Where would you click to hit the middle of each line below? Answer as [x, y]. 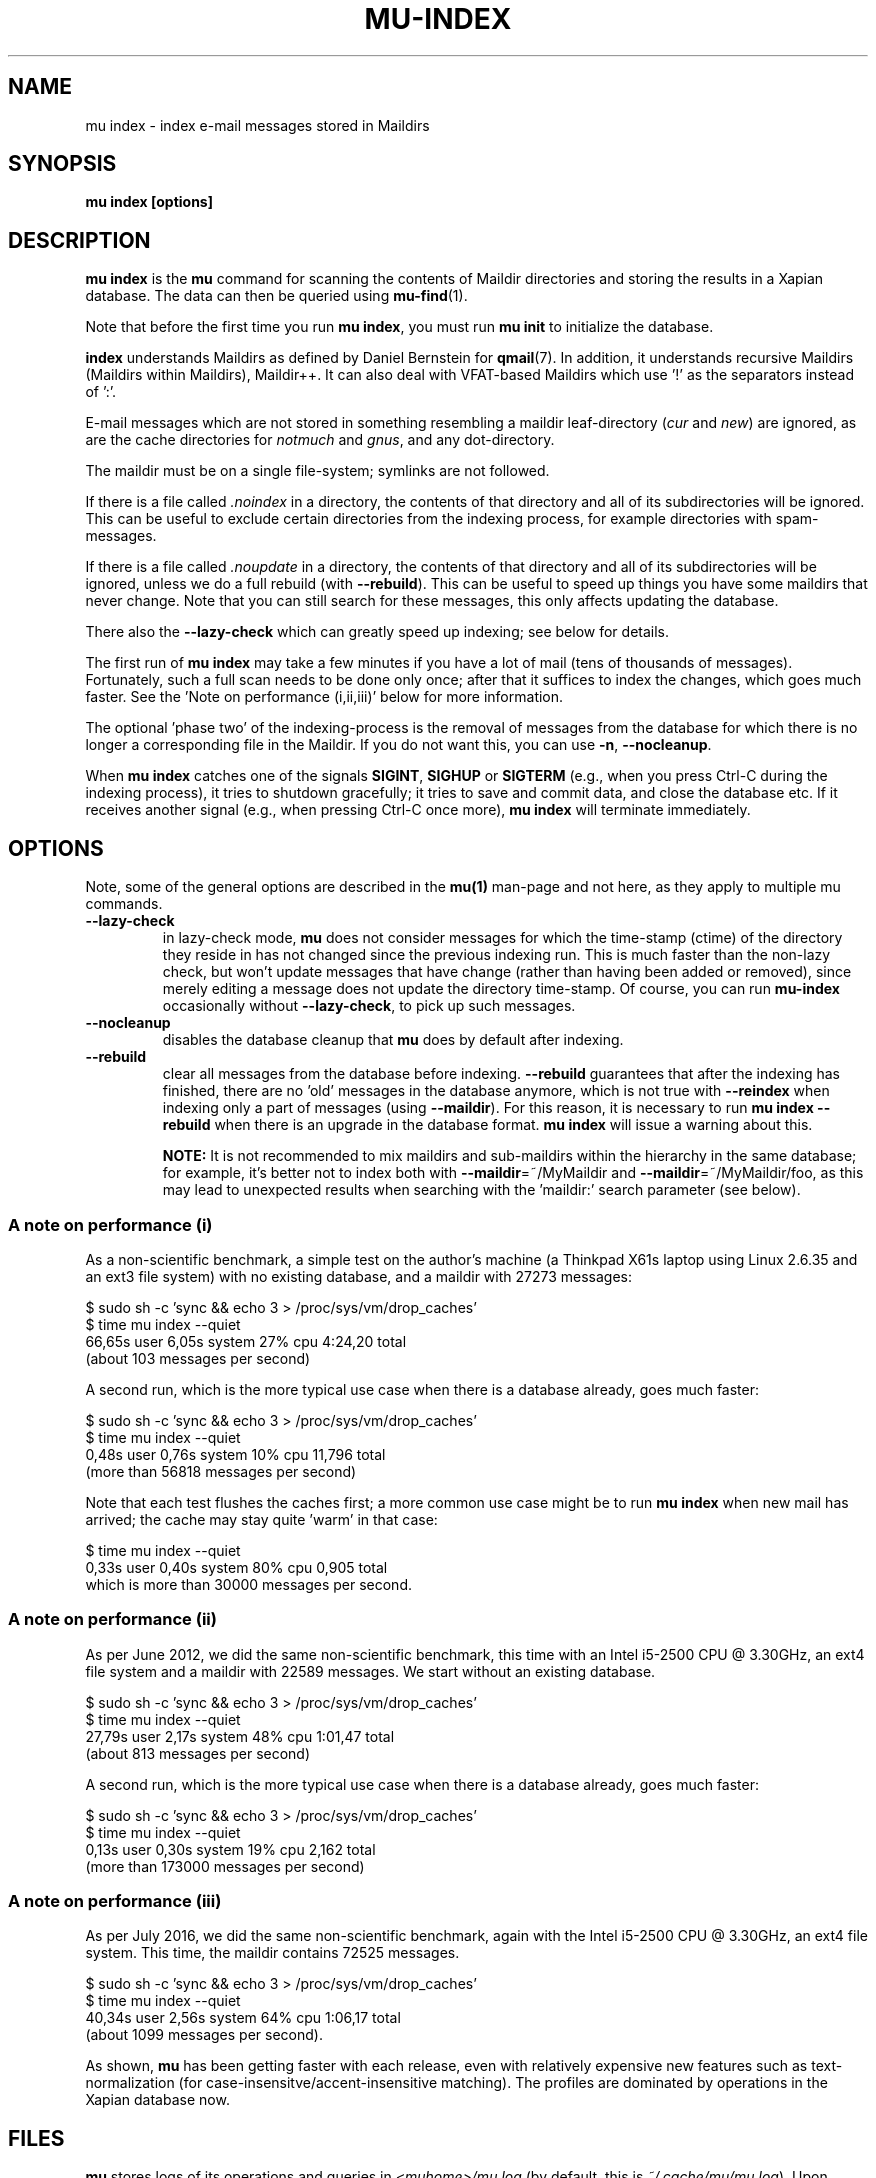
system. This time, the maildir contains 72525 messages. [272, 1953]
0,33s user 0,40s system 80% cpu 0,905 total [236, 1567]
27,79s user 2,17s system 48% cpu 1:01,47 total [240, 1736]
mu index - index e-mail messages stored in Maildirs [257, 125]
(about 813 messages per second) [198, 1753]
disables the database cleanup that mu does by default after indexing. [393, 1040]
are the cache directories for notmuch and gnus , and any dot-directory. [320, 440]
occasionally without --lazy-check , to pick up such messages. [369, 1006]
